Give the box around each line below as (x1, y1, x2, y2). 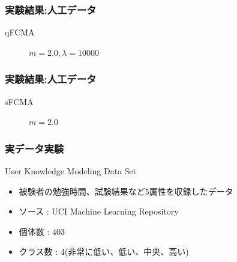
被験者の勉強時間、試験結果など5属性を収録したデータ (19, 184, 233, 197)
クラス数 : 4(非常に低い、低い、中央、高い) (19, 245, 189, 258)
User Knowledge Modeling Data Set (5, 165, 137, 177)
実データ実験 (5, 141, 64, 156)
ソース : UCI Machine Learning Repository (19, 205, 179, 218)
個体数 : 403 (19, 225, 65, 237)
